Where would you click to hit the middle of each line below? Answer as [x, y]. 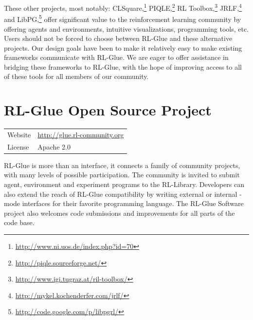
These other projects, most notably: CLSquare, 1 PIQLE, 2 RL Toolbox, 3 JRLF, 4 [123, 7]
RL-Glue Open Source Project [108, 110]
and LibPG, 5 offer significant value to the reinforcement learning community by [123, 18]
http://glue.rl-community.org [81, 134]
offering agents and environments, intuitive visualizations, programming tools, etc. [126, 28]
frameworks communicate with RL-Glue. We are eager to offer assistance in [116, 57]
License [18, 146]
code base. [19, 222]
